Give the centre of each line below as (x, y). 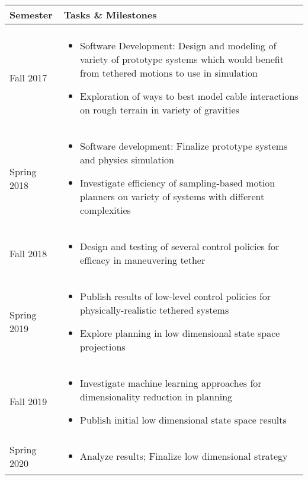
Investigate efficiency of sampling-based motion (178, 183)
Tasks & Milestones (110, 15)
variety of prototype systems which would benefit (182, 59)
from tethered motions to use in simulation (169, 73)
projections (103, 347)
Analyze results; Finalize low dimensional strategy (184, 456)
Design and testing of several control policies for (180, 246)
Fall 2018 (28, 253)
